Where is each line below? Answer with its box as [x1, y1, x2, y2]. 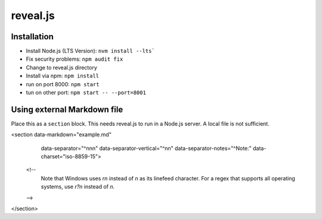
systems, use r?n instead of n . [41, 183, 115, 190]
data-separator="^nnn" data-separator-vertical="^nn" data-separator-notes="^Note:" [41, 145, 252, 152]
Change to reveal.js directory [26, 64, 98, 71]
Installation [11, 32, 54, 42]
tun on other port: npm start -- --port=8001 [26, 89, 146, 96]
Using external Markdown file [11, 104, 123, 114]
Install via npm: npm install [26, 72, 100, 80]
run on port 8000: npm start [26, 80, 100, 87]
